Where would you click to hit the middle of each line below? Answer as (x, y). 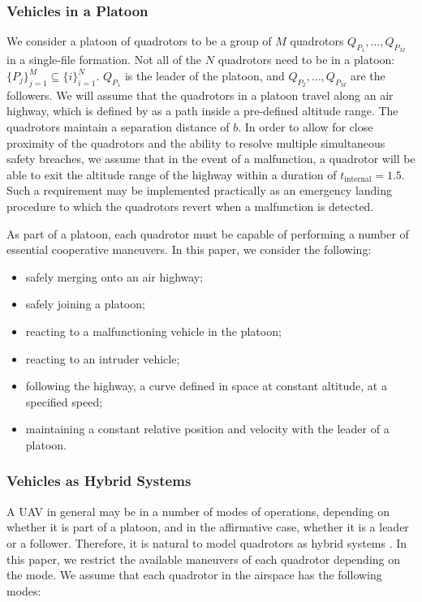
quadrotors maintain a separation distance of (118, 127)
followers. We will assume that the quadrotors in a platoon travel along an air (200, 95)
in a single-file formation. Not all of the (104, 60)
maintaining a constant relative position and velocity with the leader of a (207, 429)
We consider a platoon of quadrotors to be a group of (139, 41)
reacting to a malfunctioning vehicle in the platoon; (153, 331)
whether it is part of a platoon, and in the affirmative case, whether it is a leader (208, 527)
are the (368, 76)
